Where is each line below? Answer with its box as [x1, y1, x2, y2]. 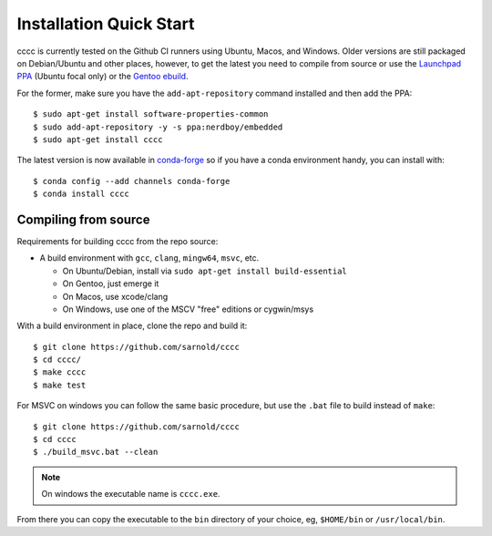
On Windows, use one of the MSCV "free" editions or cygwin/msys [62, 304, 314, 314]
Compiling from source [16, 211, 150, 227]
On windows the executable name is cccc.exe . [41, 489, 220, 500]
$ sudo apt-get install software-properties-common [33, 109, 269, 119]
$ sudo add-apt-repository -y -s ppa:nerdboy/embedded [33, 121, 283, 132]
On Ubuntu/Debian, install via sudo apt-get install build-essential [62, 265, 348, 276]
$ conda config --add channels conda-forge [33, 176, 231, 186]
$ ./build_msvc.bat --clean [33, 447, 159, 458]
